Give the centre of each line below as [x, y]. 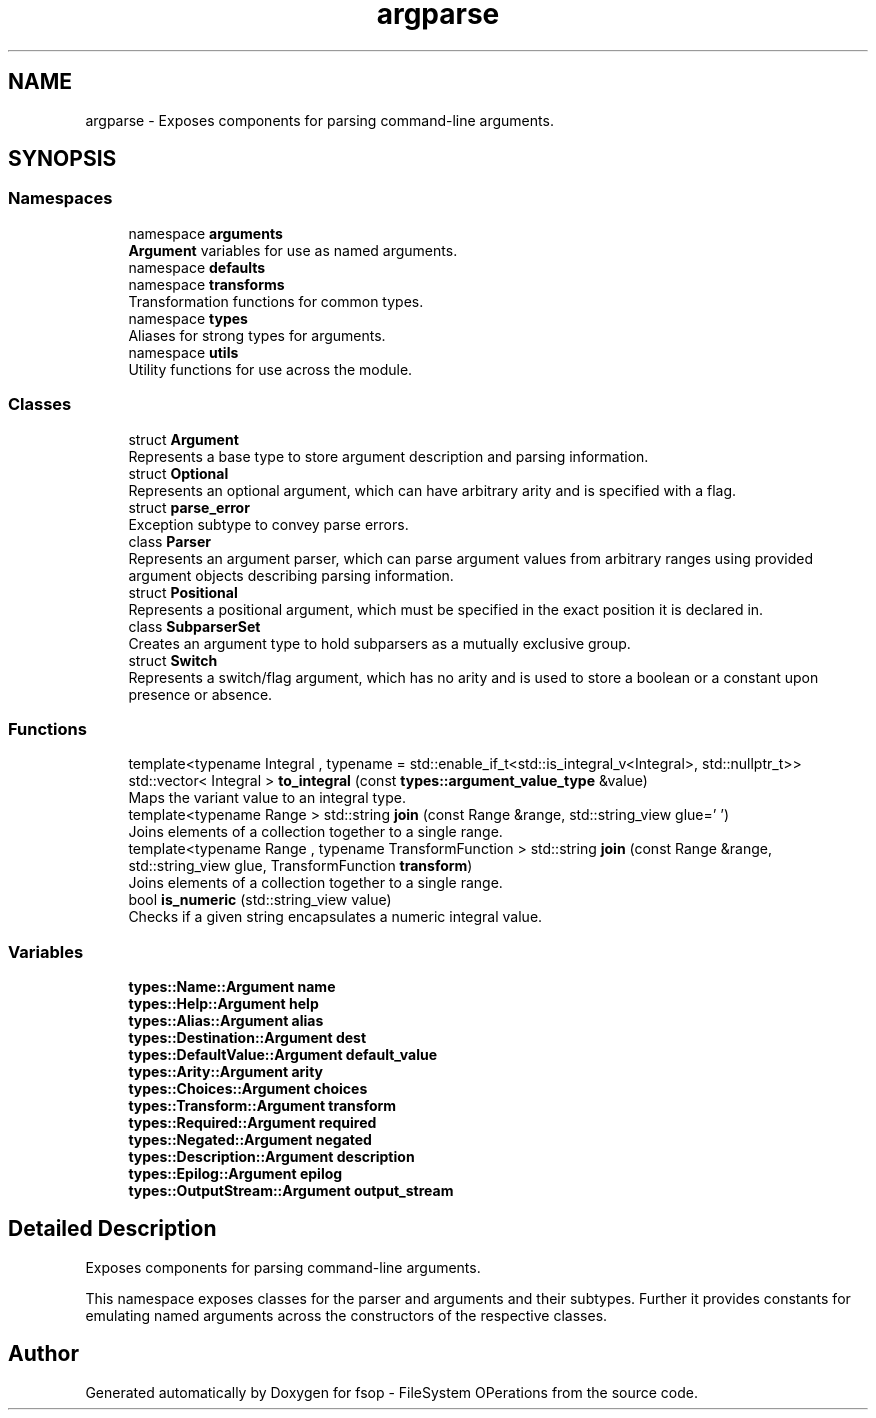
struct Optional [178, 473]
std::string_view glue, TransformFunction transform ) [300, 866]
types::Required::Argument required [252, 1123]
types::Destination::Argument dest [247, 1038]
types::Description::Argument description [271, 1157]
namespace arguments [205, 233]
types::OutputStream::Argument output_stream [291, 1191]
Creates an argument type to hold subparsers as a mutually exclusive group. [379, 643]
